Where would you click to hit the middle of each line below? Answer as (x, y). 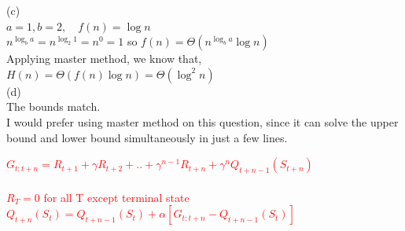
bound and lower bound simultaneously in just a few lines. (147, 137)
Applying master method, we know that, (104, 59)
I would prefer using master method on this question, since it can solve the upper (202, 121)
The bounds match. (53, 106)
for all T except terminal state (116, 197)
